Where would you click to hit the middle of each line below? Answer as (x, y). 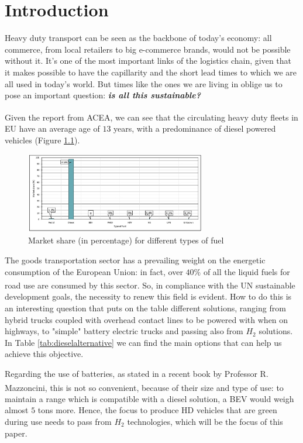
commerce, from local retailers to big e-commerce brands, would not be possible (148, 49)
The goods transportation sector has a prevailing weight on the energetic (135, 260)
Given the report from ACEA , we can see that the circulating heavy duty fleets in (151, 117)
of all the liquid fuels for (247, 271)
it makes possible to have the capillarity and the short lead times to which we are (151, 72)
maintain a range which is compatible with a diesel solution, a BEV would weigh (149, 398)
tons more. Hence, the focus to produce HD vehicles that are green (157, 410)
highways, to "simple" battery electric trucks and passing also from (124, 331)
